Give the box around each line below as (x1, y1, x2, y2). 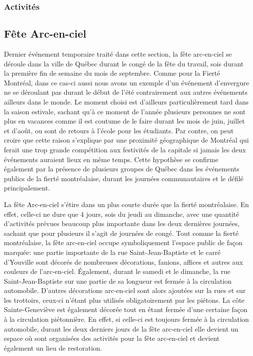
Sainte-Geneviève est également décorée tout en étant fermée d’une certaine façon (4, 304, 248, 314)
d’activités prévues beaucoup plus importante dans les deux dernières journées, (4, 218, 240, 229)
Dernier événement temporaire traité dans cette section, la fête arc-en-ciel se (4, 49, 232, 59)
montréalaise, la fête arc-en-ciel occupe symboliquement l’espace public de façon (4, 237, 243, 248)
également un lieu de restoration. (4, 342, 102, 353)
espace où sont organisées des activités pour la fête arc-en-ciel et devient (4, 333, 220, 343)
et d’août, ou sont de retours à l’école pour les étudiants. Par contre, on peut (4, 125, 234, 135)
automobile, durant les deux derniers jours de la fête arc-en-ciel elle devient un (4, 323, 239, 334)
